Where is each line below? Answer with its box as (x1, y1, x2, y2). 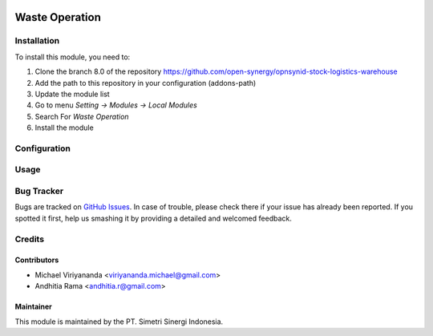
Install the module (34, 123, 94, 132)
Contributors (14, 255, 59, 265)
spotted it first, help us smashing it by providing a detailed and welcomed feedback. (14, 213, 292, 223)
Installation (14, 35, 60, 47)
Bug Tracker (14, 185, 64, 196)
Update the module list (34, 89, 110, 99)
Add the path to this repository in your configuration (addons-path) (34, 78, 257, 87)
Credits (14, 233, 44, 245)
